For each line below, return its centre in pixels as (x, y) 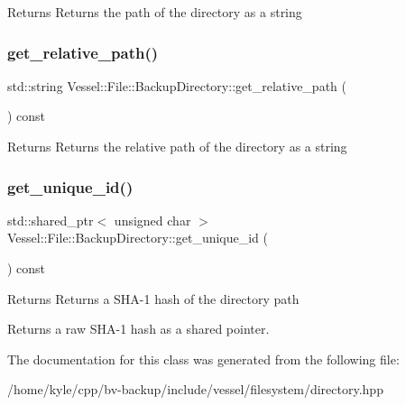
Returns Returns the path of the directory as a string (155, 12)
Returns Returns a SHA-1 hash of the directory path (153, 298)
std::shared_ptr (51, 220)
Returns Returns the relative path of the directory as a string (177, 146)
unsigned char (152, 220)
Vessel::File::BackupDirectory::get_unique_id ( (138, 238)
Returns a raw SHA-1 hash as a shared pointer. (138, 329)
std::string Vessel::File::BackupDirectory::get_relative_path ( (177, 85)
